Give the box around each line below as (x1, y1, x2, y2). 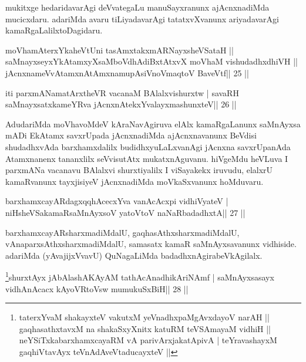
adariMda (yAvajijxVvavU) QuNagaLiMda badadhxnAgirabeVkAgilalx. (5, 249, 263, 261)
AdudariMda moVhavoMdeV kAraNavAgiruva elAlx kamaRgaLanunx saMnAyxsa (5, 117, 301, 130)
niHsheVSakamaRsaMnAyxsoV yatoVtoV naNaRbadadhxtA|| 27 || (5, 206, 246, 218)
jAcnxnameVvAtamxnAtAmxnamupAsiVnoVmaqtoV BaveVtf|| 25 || (5, 66, 249, 79)
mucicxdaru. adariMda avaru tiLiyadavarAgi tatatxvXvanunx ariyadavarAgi (5, 12, 280, 25)
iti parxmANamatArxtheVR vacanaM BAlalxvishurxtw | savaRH (5, 86, 239, 99)
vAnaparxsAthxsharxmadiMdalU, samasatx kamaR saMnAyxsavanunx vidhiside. (5, 238, 297, 250)
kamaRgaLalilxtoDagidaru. (5, 24, 103, 36)
